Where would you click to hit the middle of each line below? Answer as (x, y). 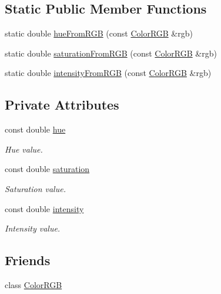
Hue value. (24, 149)
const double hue (35, 129)
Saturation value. (35, 188)
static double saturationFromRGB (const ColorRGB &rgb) (111, 53)
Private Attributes (62, 105)
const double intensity (44, 208)
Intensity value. (33, 228)
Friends (28, 260)
